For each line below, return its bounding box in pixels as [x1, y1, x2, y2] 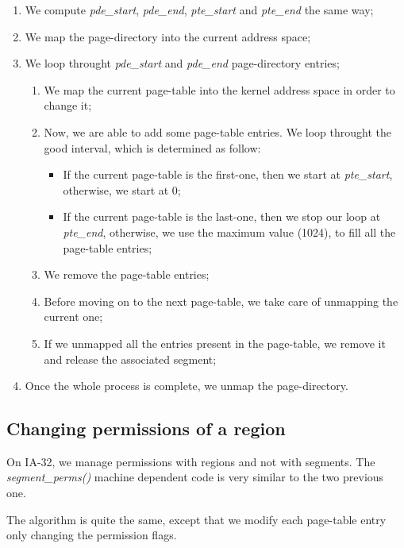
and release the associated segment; [44, 350, 217, 367]
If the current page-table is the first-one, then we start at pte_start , [63, 166, 393, 183]
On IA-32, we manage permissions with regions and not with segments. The [6, 453, 375, 469]
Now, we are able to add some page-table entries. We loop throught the [44, 123, 391, 140]
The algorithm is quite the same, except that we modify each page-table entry [6, 511, 387, 527]
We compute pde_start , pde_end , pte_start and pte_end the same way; [25, 2, 374, 17]
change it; [44, 97, 92, 114]
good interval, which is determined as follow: [44, 139, 261, 156]
